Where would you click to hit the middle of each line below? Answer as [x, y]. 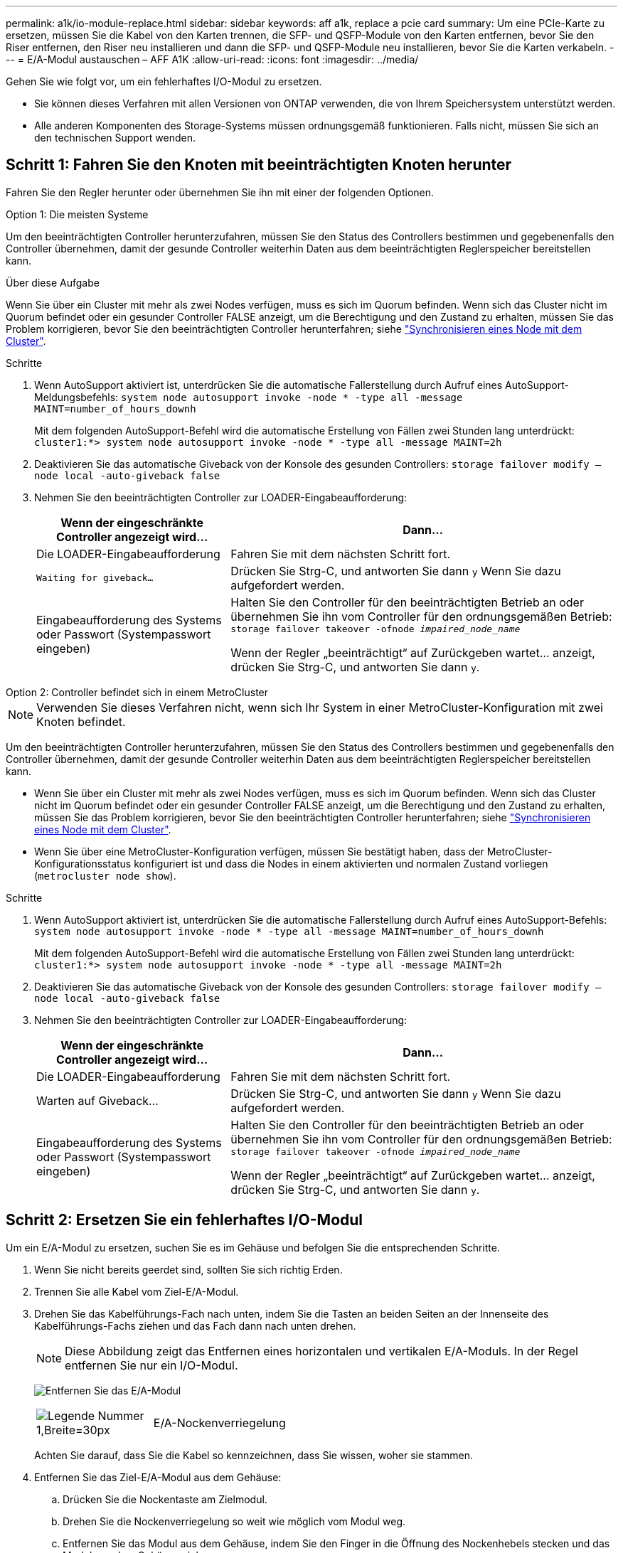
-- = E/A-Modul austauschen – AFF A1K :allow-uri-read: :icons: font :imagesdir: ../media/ [212, 59]
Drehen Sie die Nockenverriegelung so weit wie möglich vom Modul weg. [234, 1521]
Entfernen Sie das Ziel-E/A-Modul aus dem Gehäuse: [158, 1477]
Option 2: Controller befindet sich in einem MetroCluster [137, 692]
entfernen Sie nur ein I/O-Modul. [151, 1365]
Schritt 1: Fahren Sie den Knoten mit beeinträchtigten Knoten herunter [259, 165]
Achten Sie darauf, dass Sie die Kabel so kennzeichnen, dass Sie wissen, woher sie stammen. [254, 1455]
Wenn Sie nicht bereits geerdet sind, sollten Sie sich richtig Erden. [188, 1269]
